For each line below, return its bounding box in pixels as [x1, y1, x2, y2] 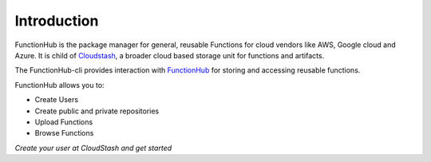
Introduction [14, 12, 99, 30]
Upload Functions [34, 117, 93, 127]
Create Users [34, 95, 79, 105]
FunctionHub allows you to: [14, 80, 105, 89]
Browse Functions [34, 128, 94, 138]
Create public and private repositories [34, 106, 160, 116]
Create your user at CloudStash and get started [14, 143, 172, 152]
